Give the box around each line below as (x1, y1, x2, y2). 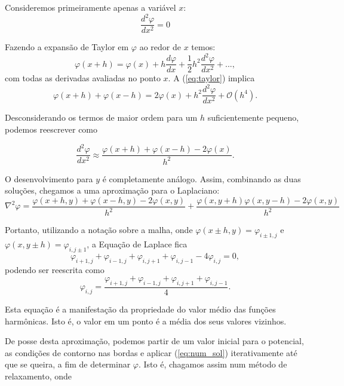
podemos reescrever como (5, 123, 98, 136)
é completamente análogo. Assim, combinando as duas (102, 172, 301, 185)
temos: (191, 41, 216, 53)
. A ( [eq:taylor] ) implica (168, 72, 255, 84)
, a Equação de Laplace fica (87, 237, 188, 250)
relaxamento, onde (5, 369, 72, 382)
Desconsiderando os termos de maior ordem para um (5, 111, 198, 124)
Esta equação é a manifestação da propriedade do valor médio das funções (5, 302, 276, 315)
